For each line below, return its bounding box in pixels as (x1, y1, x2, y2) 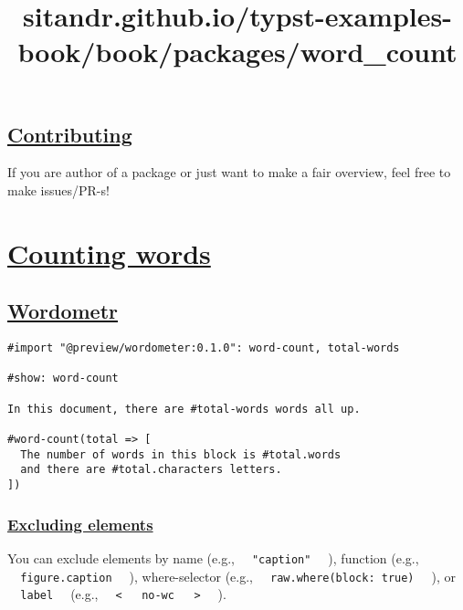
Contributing (7, 120, 132, 148)
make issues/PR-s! (7, 180, 110, 199)
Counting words (7, 234, 211, 271)
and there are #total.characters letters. (20, 463, 282, 477)
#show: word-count (7, 372, 119, 385)
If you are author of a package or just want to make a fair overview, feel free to (7, 163, 451, 182)
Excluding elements (7, 512, 153, 535)
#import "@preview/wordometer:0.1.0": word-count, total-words (7, 342, 400, 355)
